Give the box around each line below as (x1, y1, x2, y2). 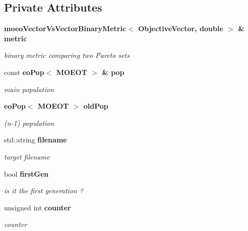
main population (4, 84, 54, 94)
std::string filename (4, 134, 67, 145)
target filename (4, 151, 50, 162)
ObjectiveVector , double (138, 23, 223, 34)
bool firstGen (4, 168, 49, 179)
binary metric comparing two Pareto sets (4, 50, 130, 60)
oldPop (83, 101, 108, 111)
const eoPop (4, 66, 44, 77)
